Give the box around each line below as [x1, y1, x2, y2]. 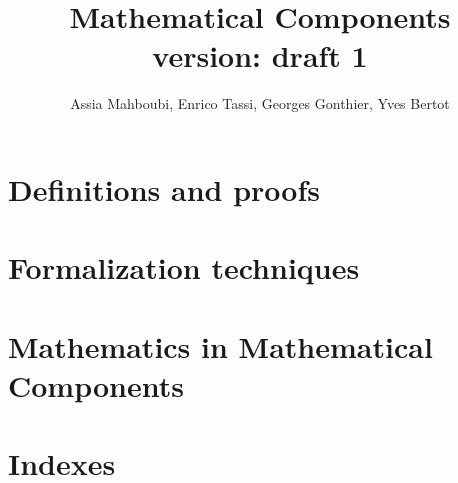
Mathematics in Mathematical [8, 325, 433, 366]
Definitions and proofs [8, 168, 321, 209]
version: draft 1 [152, 35, 368, 76]
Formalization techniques [8, 247, 360, 288]
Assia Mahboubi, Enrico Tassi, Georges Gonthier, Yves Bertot [70, 93, 450, 114]
